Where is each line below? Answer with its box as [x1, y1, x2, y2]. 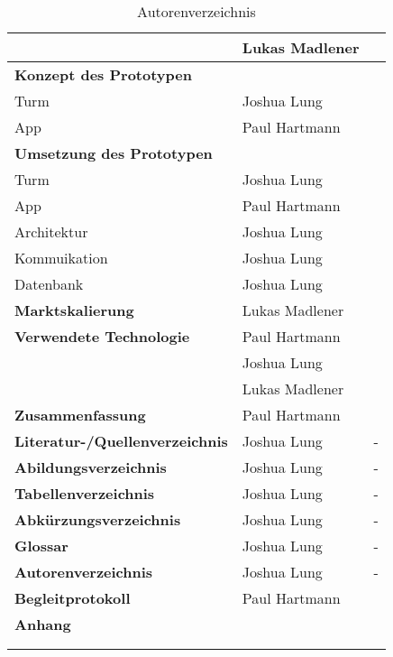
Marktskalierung [14, 300, 134, 320]
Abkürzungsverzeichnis [14, 509, 181, 530]
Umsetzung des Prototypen [14, 143, 213, 163]
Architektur [14, 221, 88, 242]
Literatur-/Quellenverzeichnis [14, 430, 228, 451]
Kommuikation [14, 247, 108, 268]
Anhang [14, 614, 71, 634]
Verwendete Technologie [14, 326, 190, 347]
